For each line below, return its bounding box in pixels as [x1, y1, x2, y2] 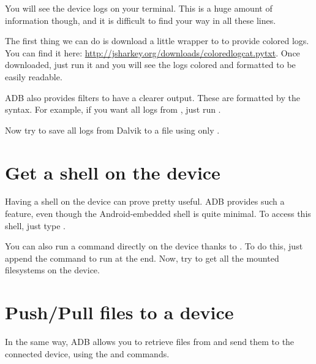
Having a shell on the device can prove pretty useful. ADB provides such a [5, 195, 285, 208]
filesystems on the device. [5, 264, 100, 276]
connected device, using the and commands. [5, 347, 170, 360]
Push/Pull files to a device [5, 300, 234, 325]
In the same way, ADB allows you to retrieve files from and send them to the [5, 335, 295, 348]
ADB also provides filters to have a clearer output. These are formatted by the [5, 91, 300, 104]
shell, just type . [5, 219, 66, 232]
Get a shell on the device [5, 159, 220, 184]
